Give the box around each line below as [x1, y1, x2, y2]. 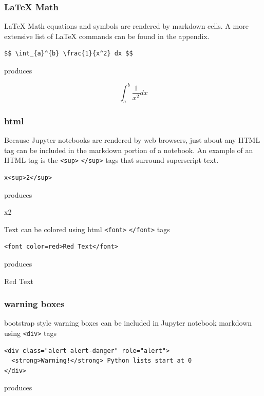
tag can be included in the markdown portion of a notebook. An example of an [4, 144, 253, 155]
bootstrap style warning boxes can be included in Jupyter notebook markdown [4, 317, 252, 328]
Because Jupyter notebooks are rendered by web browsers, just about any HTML [4, 135, 260, 145]
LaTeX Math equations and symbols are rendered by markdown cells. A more [4, 21, 249, 31]
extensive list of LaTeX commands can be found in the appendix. [4, 30, 210, 41]
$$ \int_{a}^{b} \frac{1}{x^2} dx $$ [4, 50, 133, 58]
